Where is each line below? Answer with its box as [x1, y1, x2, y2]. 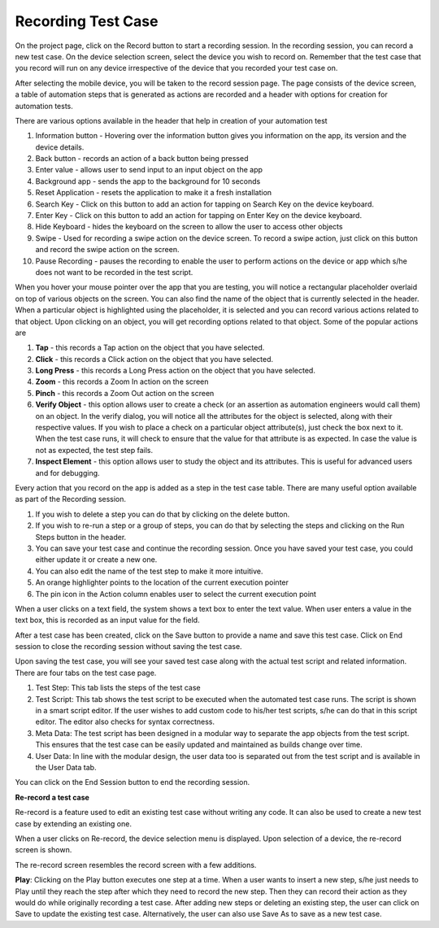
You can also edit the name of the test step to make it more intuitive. [35, 566, 263, 576]
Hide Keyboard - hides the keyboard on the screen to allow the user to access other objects [35, 222, 343, 232]
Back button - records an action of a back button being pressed [35, 154, 249, 163]
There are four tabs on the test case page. [15, 668, 157, 677]
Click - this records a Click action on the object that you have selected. [35, 354, 274, 364]
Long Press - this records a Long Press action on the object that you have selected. [35, 366, 316, 376]
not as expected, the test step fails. [35, 445, 154, 455]
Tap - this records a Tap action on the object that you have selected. [35, 342, 265, 353]
